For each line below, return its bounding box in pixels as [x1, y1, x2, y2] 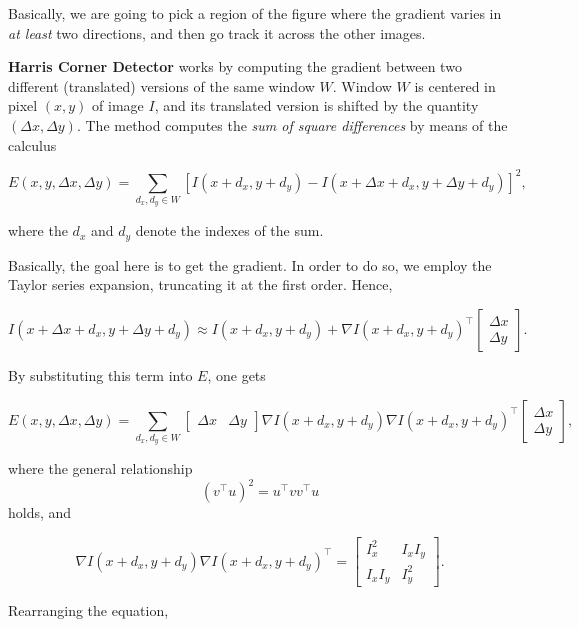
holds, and [8, 502, 72, 523]
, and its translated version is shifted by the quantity [154, 95, 479, 116]
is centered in [414, 75, 496, 96]
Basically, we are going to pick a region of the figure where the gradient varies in [8, 3, 502, 23]
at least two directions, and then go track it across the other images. [8, 22, 426, 43]
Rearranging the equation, [8, 600, 169, 621]
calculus [8, 134, 57, 155]
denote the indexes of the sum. [135, 220, 324, 241]
